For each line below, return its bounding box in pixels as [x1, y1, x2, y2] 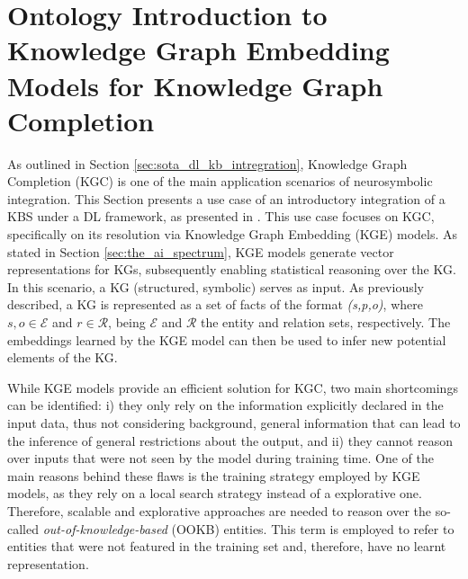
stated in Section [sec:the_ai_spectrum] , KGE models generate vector [7, 242, 394, 261]
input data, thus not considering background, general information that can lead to [7, 414, 461, 432]
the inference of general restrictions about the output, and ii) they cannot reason [7, 431, 454, 450]
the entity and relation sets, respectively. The [200, 313, 451, 332]
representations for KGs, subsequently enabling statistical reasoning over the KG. [7, 260, 456, 279]
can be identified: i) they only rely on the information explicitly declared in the [7, 396, 444, 414]
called [7, 519, 39, 538]
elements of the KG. [7, 348, 118, 367]
